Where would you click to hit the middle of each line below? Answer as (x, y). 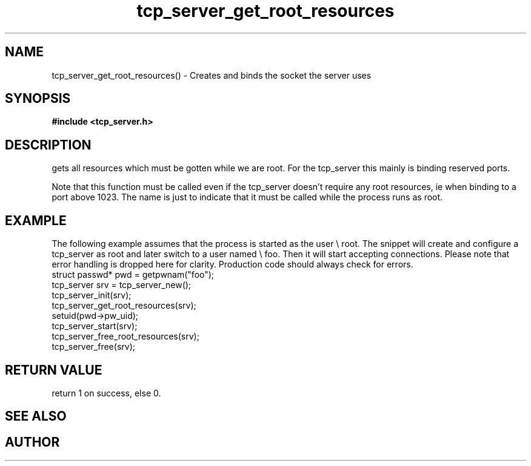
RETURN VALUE (54, 370)
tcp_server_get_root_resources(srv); (124, 306)
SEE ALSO (36, 416)
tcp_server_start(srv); (95, 326)
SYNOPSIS (38, 99)
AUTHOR (32, 442)
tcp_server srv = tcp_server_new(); (122, 285)
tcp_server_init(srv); (92, 295)
